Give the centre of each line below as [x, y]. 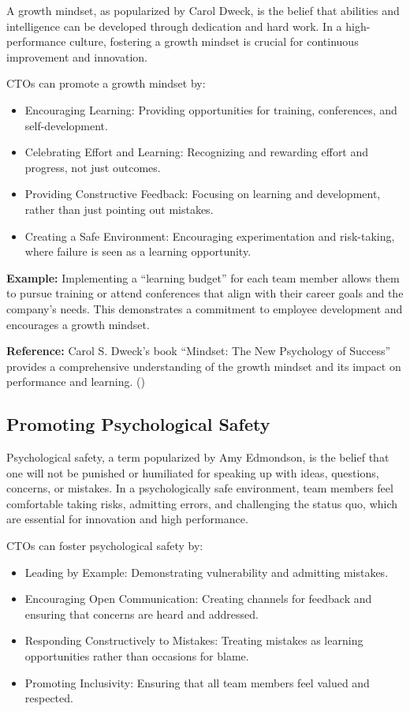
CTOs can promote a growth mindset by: [106, 83]
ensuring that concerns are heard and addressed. [142, 614]
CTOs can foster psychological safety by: [105, 546]
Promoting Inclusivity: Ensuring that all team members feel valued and [197, 682]
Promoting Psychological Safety [138, 424]
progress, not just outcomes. [93, 167]
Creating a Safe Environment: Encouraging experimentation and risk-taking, [210, 236]
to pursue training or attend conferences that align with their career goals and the [205, 293]
